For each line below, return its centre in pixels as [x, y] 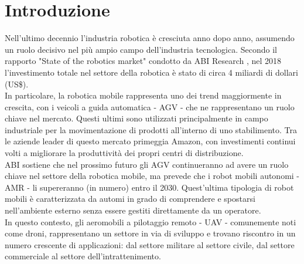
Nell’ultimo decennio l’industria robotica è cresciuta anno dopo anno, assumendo [150, 38]
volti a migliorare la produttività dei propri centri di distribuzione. [124, 153]
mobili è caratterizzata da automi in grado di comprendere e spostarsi [130, 199]
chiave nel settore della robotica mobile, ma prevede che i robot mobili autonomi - [152, 176]
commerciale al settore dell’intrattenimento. [83, 256]
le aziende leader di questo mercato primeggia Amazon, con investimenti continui [150, 141]
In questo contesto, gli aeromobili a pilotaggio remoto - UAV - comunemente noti [151, 221]
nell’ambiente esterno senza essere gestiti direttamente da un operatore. [133, 210]
